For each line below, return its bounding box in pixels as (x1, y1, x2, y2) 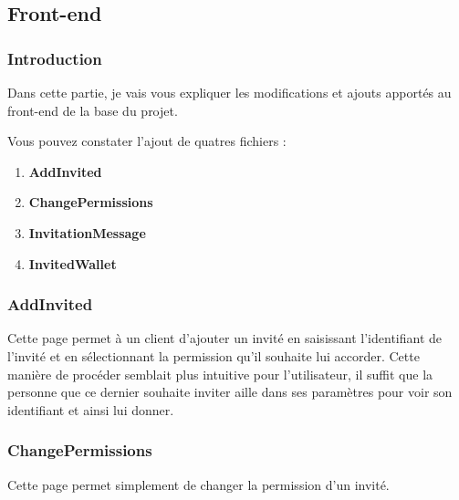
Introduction (7, 47, 102, 69)
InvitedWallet (28, 254, 117, 273)
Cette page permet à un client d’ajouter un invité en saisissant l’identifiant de (7, 328, 442, 348)
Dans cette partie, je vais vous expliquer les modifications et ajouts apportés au (7, 83, 452, 101)
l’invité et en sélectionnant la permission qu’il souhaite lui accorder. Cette (7, 346, 420, 365)
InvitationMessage (28, 223, 146, 242)
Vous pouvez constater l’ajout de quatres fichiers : (7, 131, 287, 151)
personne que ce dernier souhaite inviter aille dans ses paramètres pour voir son (7, 382, 453, 401)
